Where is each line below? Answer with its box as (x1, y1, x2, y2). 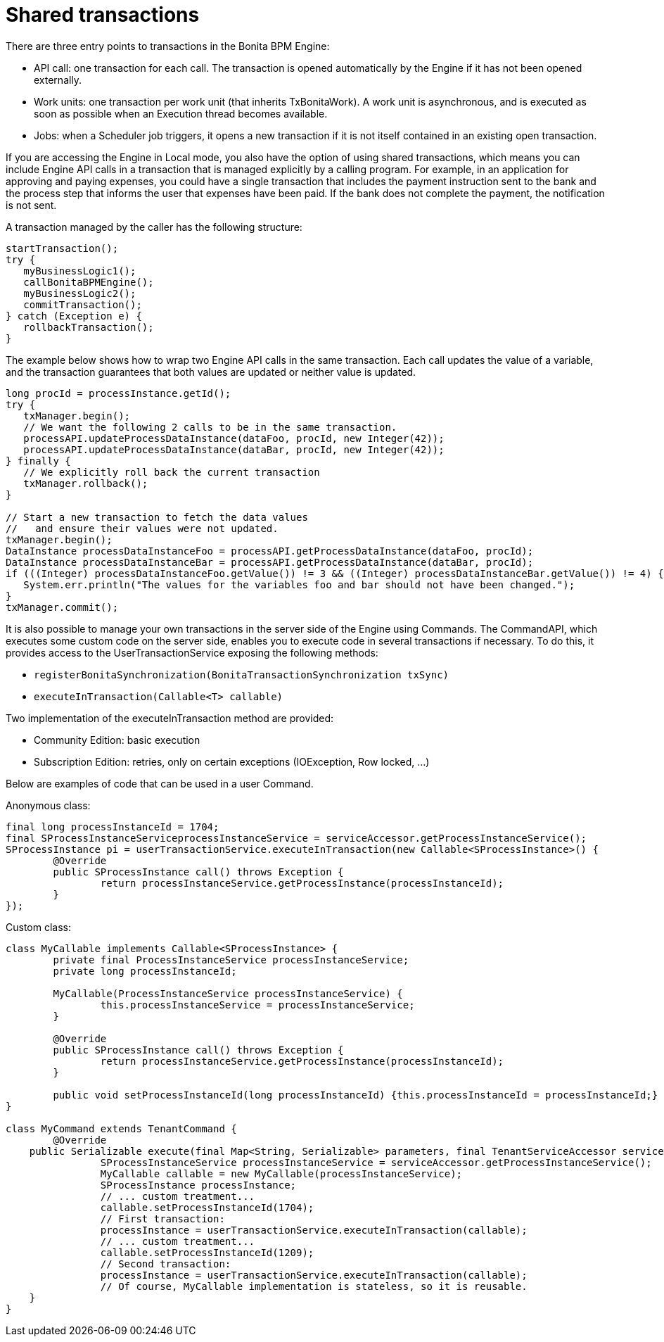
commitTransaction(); (23, 298, 142, 310)
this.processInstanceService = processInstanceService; (100, 999, 415, 1011)
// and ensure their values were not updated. (6, 522, 279, 534)
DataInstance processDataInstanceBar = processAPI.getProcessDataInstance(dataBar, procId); (6, 556, 534, 568)
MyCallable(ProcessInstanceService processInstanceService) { (53, 987, 403, 999)
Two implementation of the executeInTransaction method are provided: (6, 711, 334, 724)
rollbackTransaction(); (23, 321, 154, 333)
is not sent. (6, 198, 57, 211)
